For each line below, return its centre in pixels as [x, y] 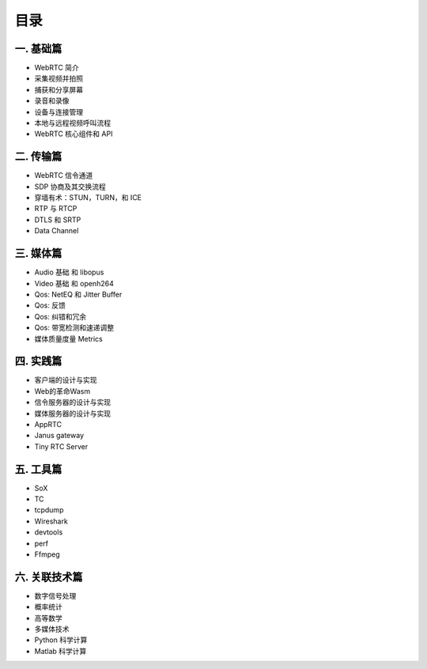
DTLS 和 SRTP [58, 219]
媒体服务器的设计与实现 [72, 413]
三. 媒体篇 [38, 253]
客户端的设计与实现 [66, 380]
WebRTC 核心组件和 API [74, 134]
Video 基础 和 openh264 [74, 283]
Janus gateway [59, 436]
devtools [49, 532]
